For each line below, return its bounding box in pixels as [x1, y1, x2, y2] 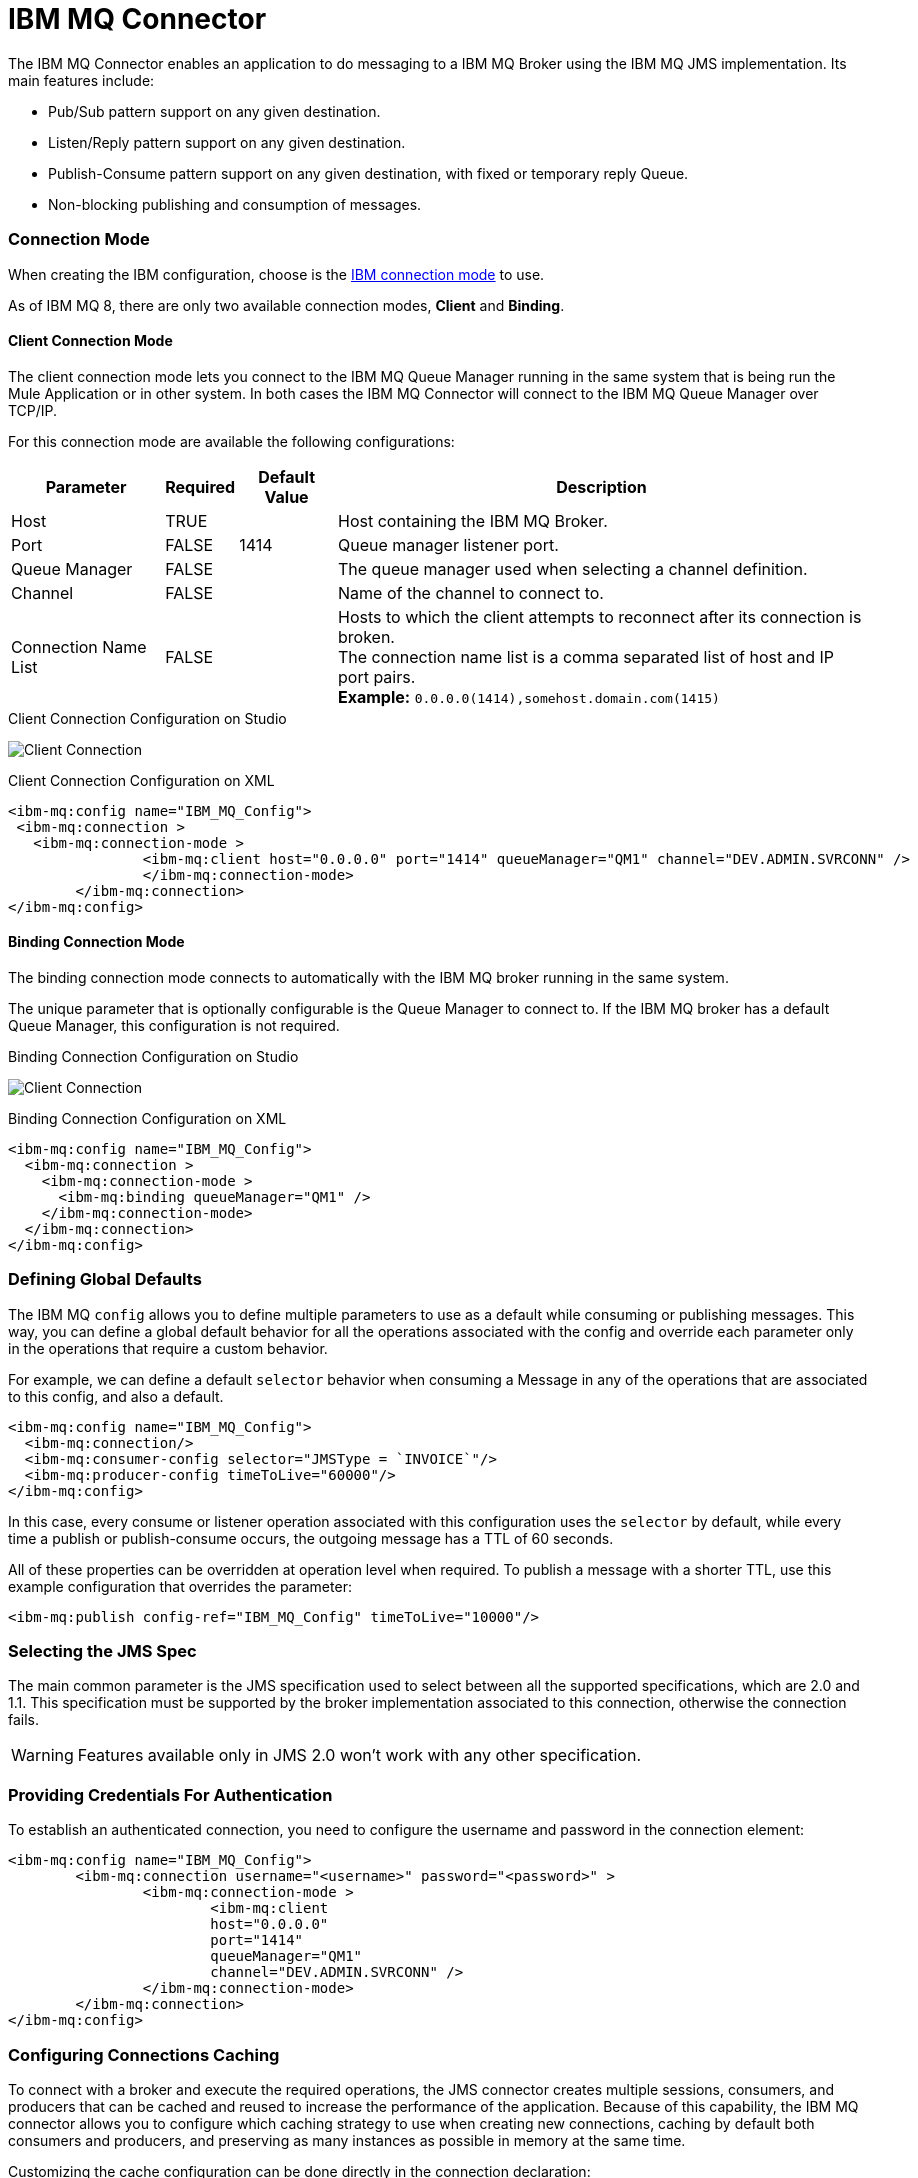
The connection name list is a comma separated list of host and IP [338, 646, 834, 667]
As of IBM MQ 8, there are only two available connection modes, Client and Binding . [8, 296, 565, 314]
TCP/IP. [8, 401, 58, 419]
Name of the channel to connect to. [338, 582, 604, 603]
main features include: [8, 71, 155, 89]
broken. [338, 626, 395, 647]
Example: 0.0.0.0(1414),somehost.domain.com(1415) [338, 686, 720, 707]
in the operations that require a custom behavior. [8, 1339, 328, 1357]
